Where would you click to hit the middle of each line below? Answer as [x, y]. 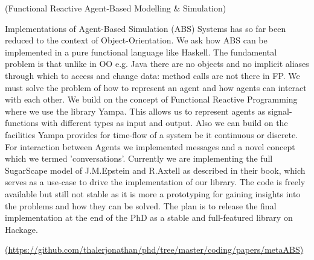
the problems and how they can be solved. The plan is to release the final [141, 205]
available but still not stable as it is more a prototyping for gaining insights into [153, 193]
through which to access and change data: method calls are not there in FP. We [152, 75]
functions [22, 123]
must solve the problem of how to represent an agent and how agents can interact [156, 87]
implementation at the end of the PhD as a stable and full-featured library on [149, 217]
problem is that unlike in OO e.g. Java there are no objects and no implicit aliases [157, 64]
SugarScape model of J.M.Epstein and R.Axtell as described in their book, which [155, 170]
